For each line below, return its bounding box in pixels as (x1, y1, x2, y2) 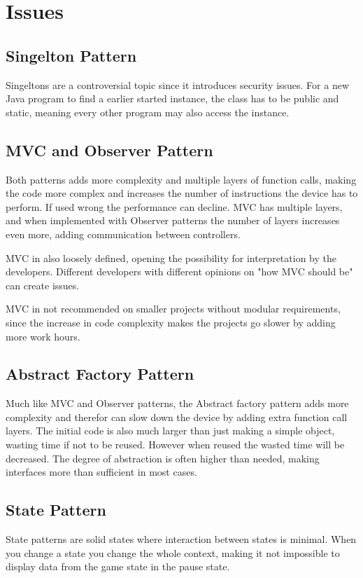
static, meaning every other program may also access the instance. (6, 104, 290, 119)
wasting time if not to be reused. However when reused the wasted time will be (6, 437, 345, 452)
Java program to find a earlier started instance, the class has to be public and (6, 91, 339, 106)
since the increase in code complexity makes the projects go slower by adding (6, 315, 336, 329)
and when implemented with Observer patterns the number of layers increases (6, 213, 340, 228)
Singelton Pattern (6, 44, 137, 66)
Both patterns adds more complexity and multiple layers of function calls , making (6, 172, 357, 186)
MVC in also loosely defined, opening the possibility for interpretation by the (6, 250, 336, 265)
